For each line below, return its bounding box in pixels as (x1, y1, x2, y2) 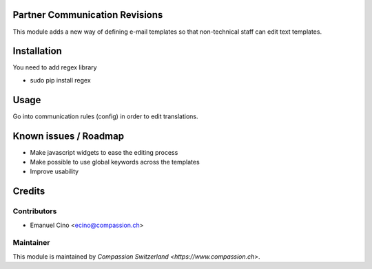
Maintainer (12, 238, 50, 248)
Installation (12, 45, 62, 57)
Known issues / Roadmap (12, 130, 124, 142)
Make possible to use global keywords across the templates (30, 158, 200, 166)
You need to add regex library (12, 63, 97, 72)
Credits (12, 186, 45, 197)
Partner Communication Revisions (12, 9, 163, 21)
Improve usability (30, 167, 79, 175)
